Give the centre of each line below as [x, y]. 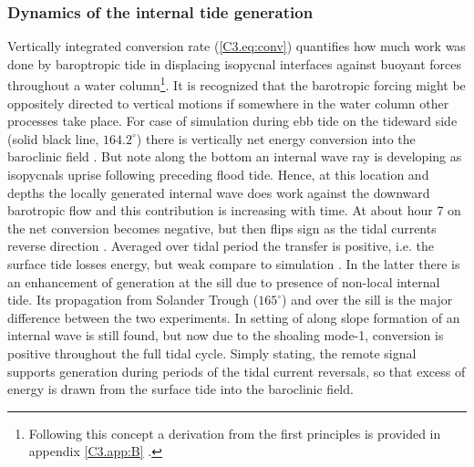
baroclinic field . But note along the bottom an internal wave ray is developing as [235, 156]
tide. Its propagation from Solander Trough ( [133, 300]
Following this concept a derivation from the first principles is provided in [235, 433]
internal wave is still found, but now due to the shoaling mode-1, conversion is [226, 335]
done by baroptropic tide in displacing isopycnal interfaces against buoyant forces [234, 63]
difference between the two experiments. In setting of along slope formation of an [234, 317]
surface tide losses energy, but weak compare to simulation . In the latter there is [234, 264]
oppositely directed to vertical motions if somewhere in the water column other [228, 103]
